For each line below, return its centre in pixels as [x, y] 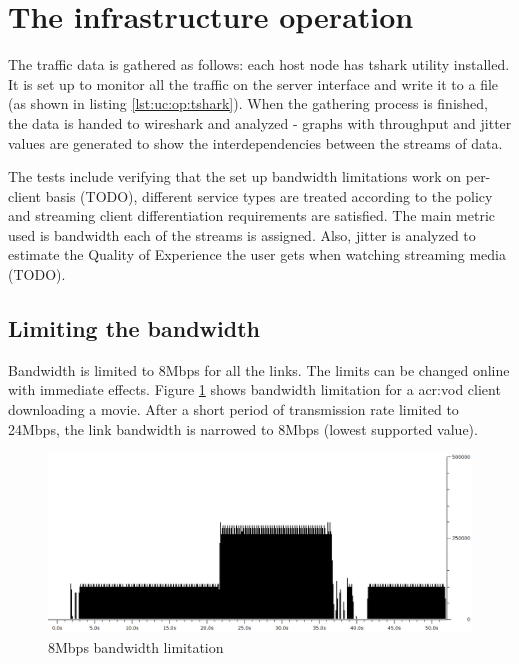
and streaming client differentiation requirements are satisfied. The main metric [252, 215]
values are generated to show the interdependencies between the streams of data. [255, 142]
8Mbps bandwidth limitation [136, 646]
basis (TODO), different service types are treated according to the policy [269, 195]
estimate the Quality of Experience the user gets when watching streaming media [257, 254]
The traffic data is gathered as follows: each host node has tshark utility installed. [259, 64]
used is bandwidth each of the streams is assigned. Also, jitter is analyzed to [242, 234]
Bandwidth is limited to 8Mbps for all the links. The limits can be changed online [259, 369]
